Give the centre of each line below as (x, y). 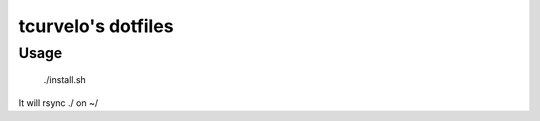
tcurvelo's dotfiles (96, 26)
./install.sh (65, 80)
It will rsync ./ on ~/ (58, 102)
